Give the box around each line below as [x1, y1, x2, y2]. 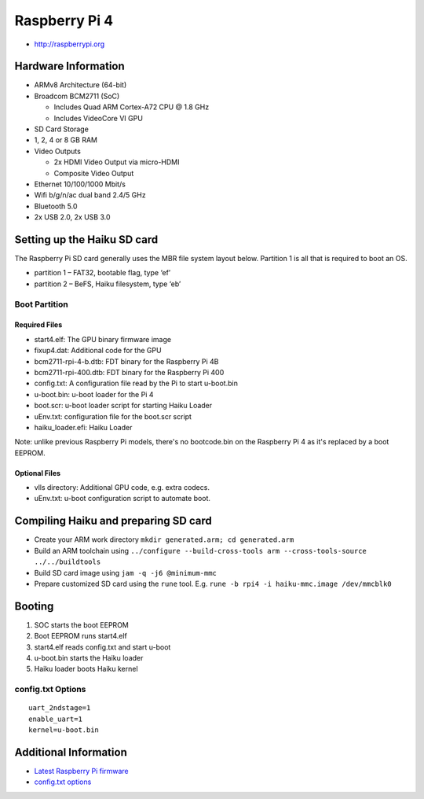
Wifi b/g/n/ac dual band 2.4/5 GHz [34, 190, 146, 200]
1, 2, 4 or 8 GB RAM [34, 135, 98, 145]
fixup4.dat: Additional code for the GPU [34, 346, 162, 355]
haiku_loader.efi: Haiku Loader [34, 422, 133, 432]
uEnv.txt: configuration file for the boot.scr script [34, 411, 192, 421]
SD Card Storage [34, 124, 90, 134]
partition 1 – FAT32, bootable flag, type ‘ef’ [34, 268, 171, 278]
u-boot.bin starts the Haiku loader [34, 654, 144, 663]
